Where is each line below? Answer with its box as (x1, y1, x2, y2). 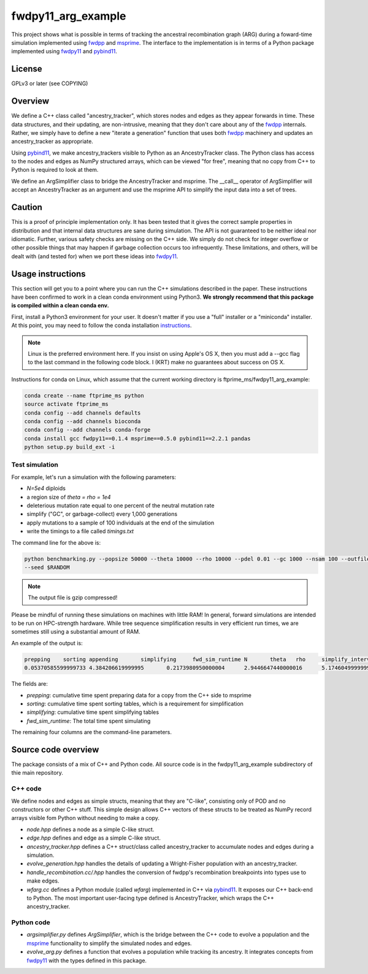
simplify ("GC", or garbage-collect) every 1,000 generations (26, 510, 178, 518)
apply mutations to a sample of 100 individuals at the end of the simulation (26, 519, 215, 526)
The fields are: (11, 680, 48, 688)
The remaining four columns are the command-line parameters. (11, 729, 172, 736)
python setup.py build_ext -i (24, 443, 115, 451)
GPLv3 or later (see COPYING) (11, 80, 88, 87)
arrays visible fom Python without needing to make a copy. (11, 815, 159, 822)
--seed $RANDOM (24, 564, 70, 570)
